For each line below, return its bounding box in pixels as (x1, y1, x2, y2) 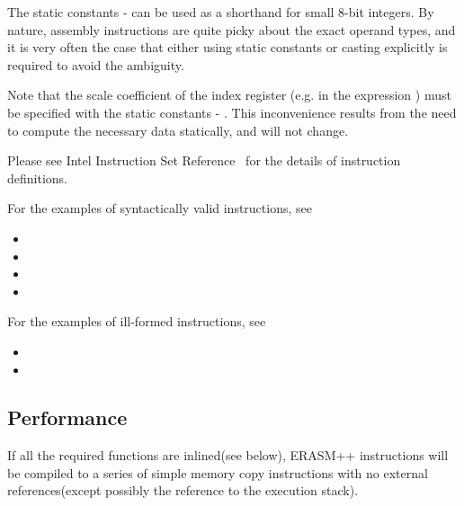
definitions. (7, 168, 67, 187)
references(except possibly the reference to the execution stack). (7, 481, 359, 500)
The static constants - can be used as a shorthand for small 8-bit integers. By (7, 3, 434, 21)
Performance (7, 404, 128, 431)
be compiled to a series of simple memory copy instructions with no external (7, 463, 428, 482)
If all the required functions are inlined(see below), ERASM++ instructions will (7, 446, 449, 465)
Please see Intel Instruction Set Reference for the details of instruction (7, 151, 401, 170)
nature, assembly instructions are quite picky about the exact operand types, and (7, 20, 456, 39)
